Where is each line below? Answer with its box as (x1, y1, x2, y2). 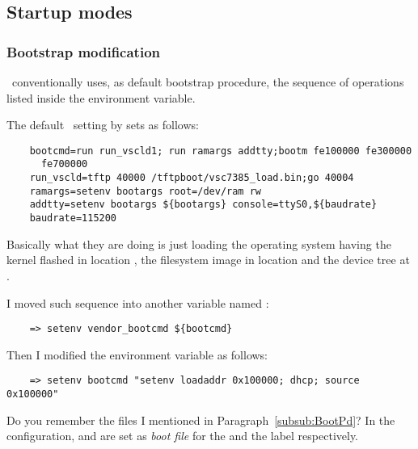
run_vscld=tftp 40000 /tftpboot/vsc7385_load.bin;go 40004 (29, 172, 354, 184)
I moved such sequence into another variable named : (6, 294, 269, 311)
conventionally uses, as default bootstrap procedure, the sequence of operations (11, 73, 404, 90)
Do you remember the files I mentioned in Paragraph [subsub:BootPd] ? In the (6, 411, 395, 428)
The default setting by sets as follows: (6, 116, 199, 133)
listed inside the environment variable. (6, 89, 196, 106)
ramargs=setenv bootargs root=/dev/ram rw (29, 185, 261, 197)
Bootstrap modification (6, 41, 161, 61)
